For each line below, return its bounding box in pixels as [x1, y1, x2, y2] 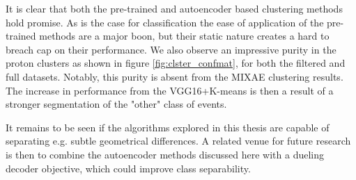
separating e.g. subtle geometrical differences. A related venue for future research [6, 133, 351, 148]
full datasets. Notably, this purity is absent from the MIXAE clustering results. [6, 69, 343, 83]
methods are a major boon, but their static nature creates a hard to [39, 28, 330, 43]
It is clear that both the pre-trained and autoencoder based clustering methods [6, 1, 343, 15]
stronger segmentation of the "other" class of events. [6, 97, 227, 111]
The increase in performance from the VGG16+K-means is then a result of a [6, 83, 334, 97]
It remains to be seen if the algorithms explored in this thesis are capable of [6, 120, 330, 134]
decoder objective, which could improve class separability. [6, 161, 251, 175]
